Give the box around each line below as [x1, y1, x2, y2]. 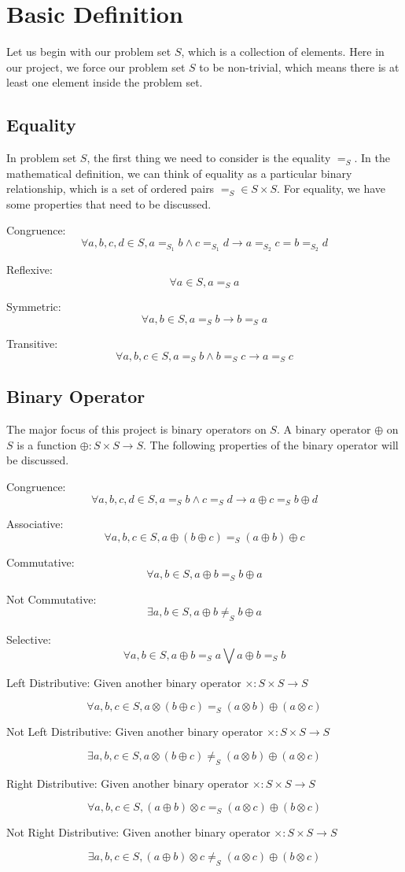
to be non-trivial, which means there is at [199, 58, 399, 75]
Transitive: [6, 335, 58, 352]
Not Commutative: [6, 590, 97, 607]
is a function [17, 436, 77, 453]
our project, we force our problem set [6, 58, 186, 75]
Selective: [6, 631, 51, 648]
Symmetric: [6, 297, 61, 314]
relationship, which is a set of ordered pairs [6, 180, 215, 197]
